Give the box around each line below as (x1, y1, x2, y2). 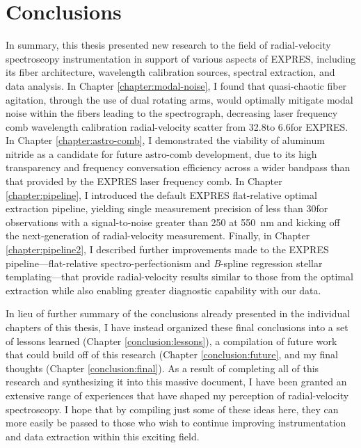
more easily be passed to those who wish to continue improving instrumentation (6, 415, 346, 430)
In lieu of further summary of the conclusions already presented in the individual (6, 306, 351, 321)
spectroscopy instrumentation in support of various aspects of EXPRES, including (6, 51, 356, 65)
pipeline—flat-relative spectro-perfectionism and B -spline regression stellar (6, 255, 323, 270)
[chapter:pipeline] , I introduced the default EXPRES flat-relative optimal (6, 187, 317, 202)
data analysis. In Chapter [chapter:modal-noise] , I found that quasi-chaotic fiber (6, 78, 347, 93)
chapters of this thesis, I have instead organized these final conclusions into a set (6, 320, 348, 334)
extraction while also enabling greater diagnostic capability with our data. (6, 282, 321, 297)
